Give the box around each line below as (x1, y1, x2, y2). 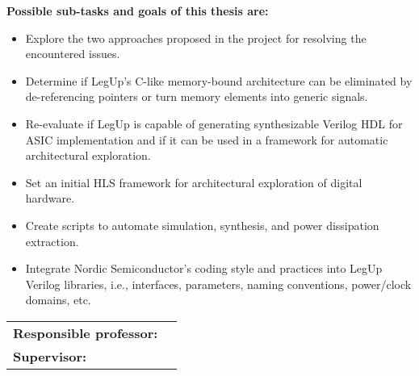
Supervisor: (13, 346, 87, 366)
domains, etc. (25, 291, 91, 308)
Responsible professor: (13, 323, 158, 342)
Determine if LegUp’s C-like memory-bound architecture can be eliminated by (25, 72, 413, 89)
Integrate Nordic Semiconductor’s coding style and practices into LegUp (25, 260, 383, 277)
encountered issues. (25, 45, 120, 62)
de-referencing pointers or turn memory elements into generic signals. (25, 88, 368, 105)
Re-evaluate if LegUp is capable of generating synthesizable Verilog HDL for (25, 115, 403, 132)
